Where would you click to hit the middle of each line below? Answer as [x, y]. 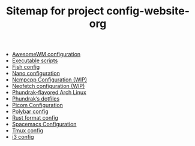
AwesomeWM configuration [46, 54]
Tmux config [27, 130]
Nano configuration [36, 74]
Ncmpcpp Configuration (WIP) [49, 80]
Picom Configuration [37, 105]
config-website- [148, 11]
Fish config [26, 67]
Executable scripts [35, 60]
